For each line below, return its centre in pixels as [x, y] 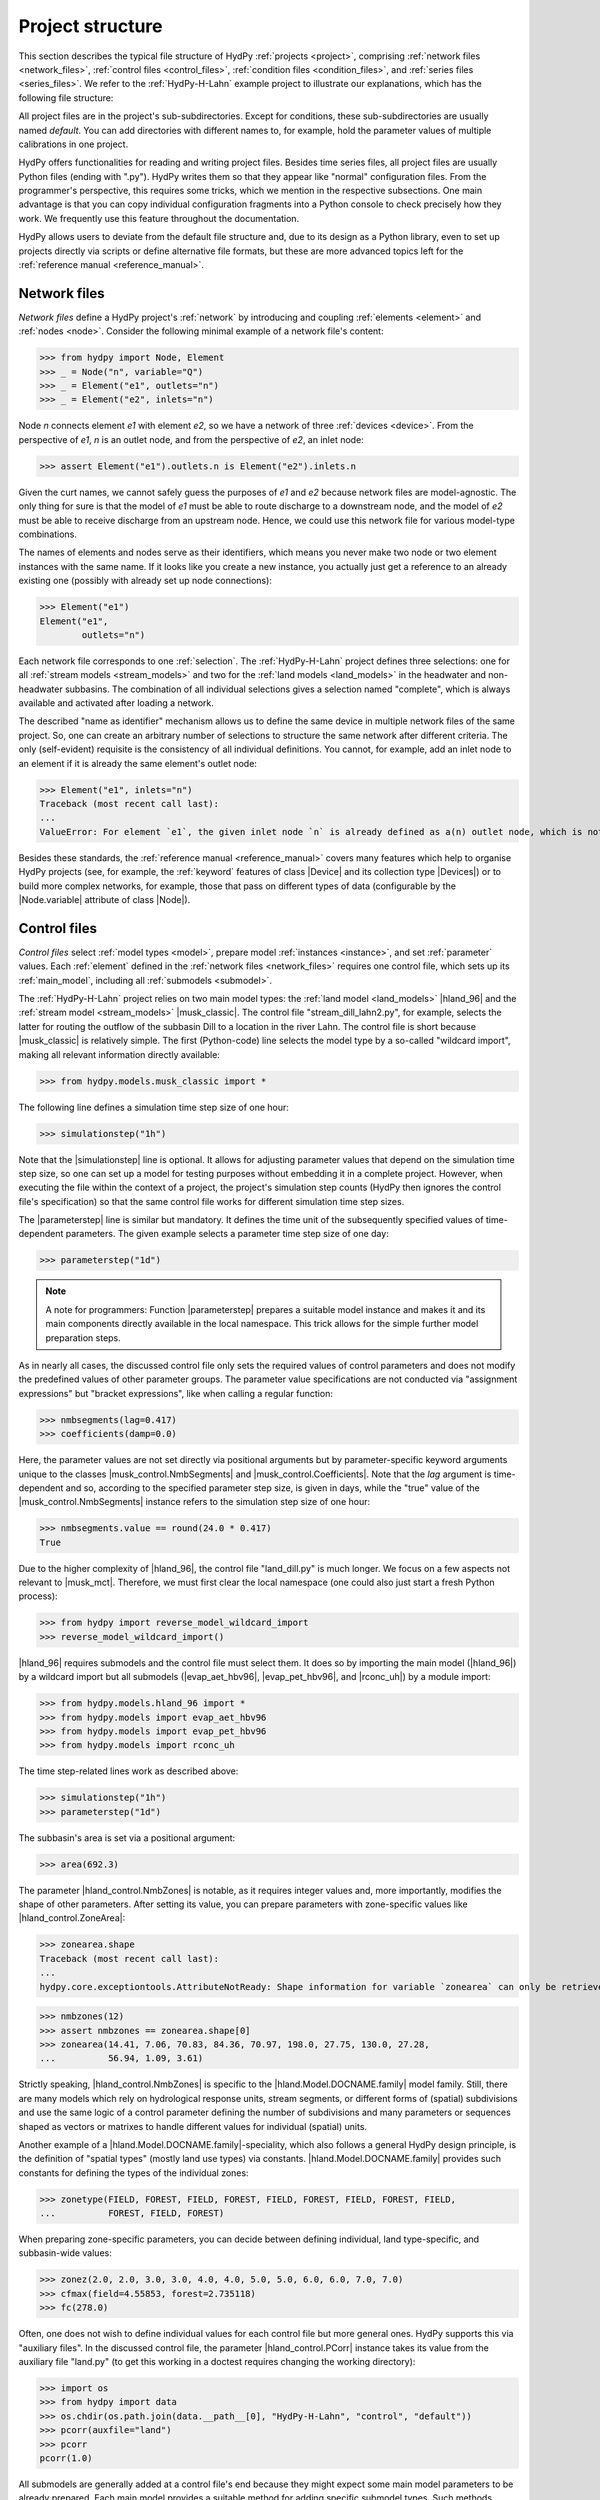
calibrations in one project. [73, 144]
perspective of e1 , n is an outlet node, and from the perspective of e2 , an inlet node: [191, 439]
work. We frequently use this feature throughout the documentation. [159, 218]
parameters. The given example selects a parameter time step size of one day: [227, 1234]
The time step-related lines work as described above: [128, 1771]
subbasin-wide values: [65, 2253]
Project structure [90, 26]
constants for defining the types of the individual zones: [133, 2172]
